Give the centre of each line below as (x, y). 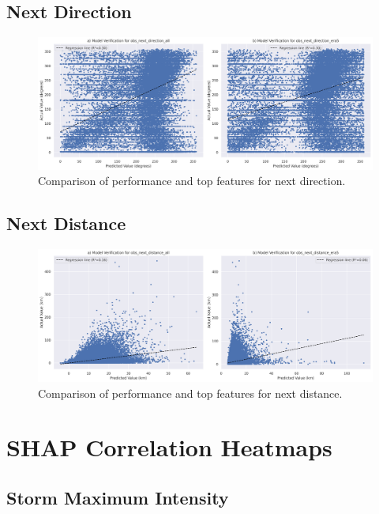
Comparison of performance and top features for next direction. (192, 181)
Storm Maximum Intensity (118, 497)
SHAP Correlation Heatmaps (169, 447)
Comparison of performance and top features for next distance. (190, 393)
